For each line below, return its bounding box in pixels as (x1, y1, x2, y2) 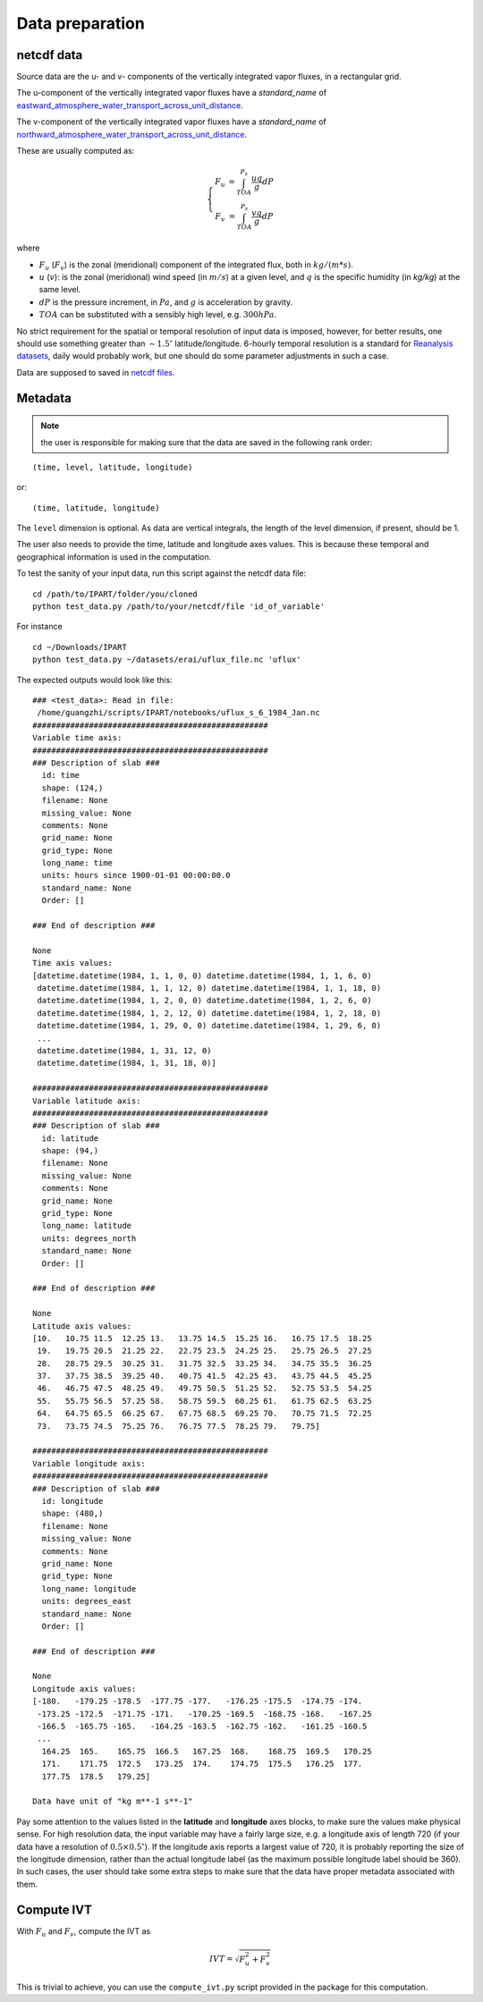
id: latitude (41, 1133, 99, 1144)
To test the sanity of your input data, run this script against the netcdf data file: (16, 568, 307, 579)
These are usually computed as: (16, 146, 135, 156)
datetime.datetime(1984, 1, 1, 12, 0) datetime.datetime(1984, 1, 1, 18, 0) (37, 983, 382, 993)
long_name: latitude (41, 1221, 132, 1231)
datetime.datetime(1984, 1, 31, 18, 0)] (37, 1058, 216, 1069)
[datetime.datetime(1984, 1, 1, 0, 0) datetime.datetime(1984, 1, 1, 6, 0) (32, 970, 372, 981)
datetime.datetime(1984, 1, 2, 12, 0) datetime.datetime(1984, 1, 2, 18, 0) (37, 1008, 382, 1018)
